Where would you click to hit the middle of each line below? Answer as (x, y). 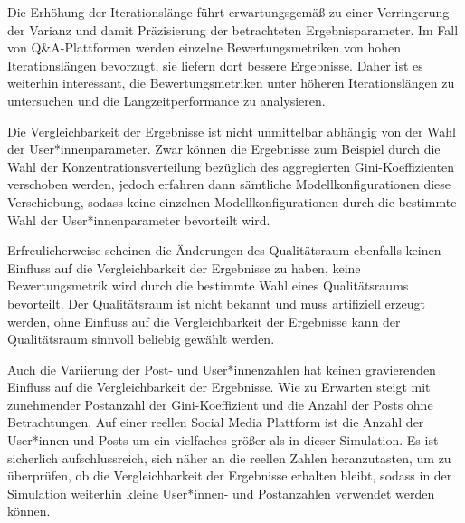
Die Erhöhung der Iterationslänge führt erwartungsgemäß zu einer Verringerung (228, 12)
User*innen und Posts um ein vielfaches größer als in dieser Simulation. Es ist (223, 440)
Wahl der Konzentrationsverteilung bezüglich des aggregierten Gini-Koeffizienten (231, 166)
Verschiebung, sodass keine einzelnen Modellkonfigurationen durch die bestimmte (232, 201)
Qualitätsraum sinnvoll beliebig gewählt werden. (141, 339)
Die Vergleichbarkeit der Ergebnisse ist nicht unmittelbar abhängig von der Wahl (232, 131)
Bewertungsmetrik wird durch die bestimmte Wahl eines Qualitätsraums (208, 285)
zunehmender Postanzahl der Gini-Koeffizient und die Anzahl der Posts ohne (220, 404)
